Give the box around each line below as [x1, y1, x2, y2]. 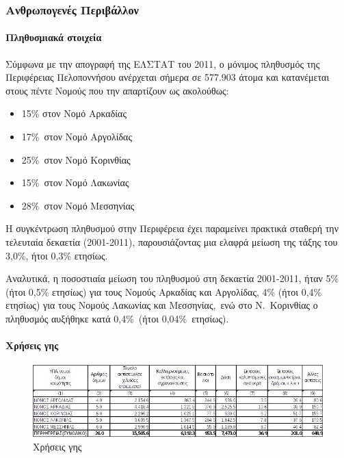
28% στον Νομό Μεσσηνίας [21, 198, 135, 212]
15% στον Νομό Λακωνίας [21, 175, 129, 190]
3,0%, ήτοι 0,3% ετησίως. [5, 248, 108, 262]
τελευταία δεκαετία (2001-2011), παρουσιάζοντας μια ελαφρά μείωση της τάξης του [5, 234, 338, 249]
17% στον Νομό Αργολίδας [21, 129, 132, 144]
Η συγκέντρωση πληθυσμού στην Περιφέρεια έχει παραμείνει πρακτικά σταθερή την [5, 221, 339, 236]
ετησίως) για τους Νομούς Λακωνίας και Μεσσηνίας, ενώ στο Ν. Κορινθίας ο [5, 298, 318, 312]
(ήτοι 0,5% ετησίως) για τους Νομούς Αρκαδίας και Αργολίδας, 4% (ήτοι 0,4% [5, 284, 322, 298]
